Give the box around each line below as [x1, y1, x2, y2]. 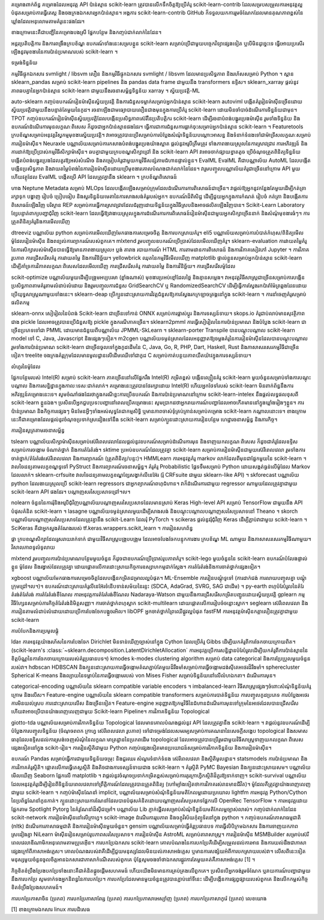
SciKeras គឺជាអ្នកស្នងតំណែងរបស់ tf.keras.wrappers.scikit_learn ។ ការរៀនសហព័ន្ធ [11, 524, 193, 531]
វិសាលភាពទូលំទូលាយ [11, 543, 55, 551]
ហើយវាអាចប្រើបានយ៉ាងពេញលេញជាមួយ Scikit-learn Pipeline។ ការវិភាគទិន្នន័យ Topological [11, 708, 210, 715]
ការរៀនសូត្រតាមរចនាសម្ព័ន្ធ [11, 426, 65, 434]
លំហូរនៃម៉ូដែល [11, 363, 41, 370]
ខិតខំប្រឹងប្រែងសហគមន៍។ [11, 883, 62, 891]
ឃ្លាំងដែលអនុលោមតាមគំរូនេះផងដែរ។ [11, 17, 85, 25]
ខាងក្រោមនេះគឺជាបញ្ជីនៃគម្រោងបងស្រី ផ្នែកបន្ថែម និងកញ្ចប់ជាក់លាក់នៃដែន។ [11, 29, 162, 36]
